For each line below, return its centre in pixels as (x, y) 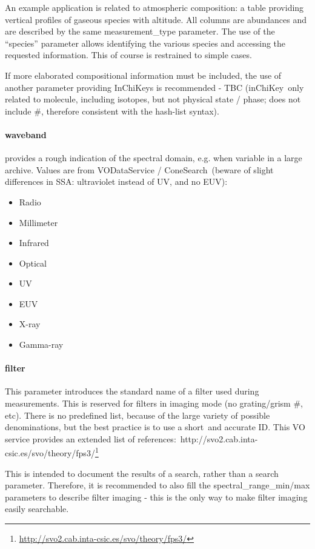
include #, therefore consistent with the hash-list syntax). (112, 111)
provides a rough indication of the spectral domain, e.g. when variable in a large (154, 158)
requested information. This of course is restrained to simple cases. (128, 55)
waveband (26, 134)
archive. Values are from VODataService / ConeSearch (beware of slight (139, 169)
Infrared (34, 243)
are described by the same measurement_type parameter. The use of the (140, 31)
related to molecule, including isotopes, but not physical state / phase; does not (153, 99)
